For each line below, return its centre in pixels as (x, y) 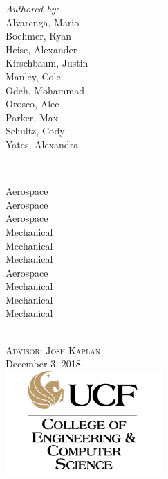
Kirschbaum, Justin (47, 63)
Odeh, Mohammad (45, 90)
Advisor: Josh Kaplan (53, 350)
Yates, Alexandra (42, 144)
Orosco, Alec (32, 104)
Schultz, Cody (35, 131)
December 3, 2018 (43, 364)
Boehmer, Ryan (38, 36)
